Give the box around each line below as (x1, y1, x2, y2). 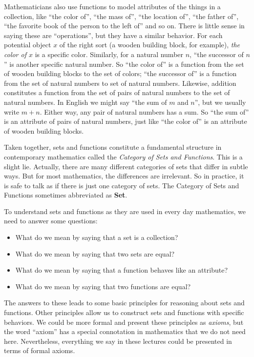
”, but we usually (194, 97, 246, 107)
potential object (4, 40, 51, 50)
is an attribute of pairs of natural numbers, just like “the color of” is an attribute (4, 116, 247, 126)
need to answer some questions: (4, 216, 98, 226)
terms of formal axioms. (4, 345, 75, 356)
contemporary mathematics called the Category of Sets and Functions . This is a (4, 151, 243, 161)
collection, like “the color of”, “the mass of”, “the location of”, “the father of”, (4, 11, 239, 21)
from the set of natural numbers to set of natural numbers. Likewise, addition (4, 78, 236, 88)
